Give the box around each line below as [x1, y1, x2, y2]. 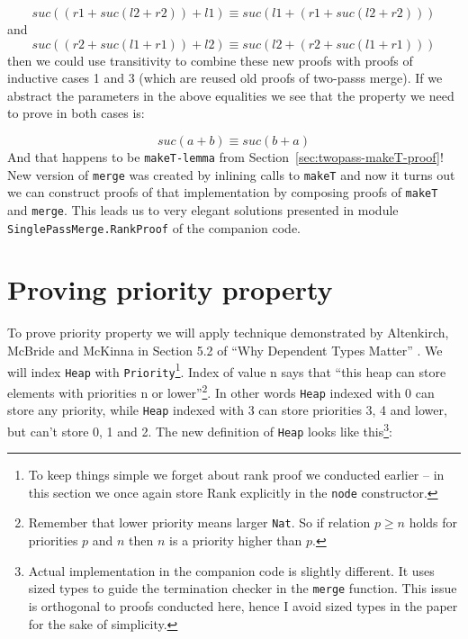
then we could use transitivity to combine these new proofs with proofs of [7, 50, 413, 69]
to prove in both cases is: [7, 103, 145, 122]
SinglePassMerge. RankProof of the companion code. [7, 218, 301, 237]
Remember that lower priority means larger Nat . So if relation [28, 513, 371, 532]
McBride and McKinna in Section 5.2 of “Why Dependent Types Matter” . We [7, 340, 443, 359]
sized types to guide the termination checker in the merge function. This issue [28, 579, 457, 598]
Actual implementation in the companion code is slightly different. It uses [28, 561, 435, 580]
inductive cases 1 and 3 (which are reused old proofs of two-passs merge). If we [7, 68, 443, 87]
